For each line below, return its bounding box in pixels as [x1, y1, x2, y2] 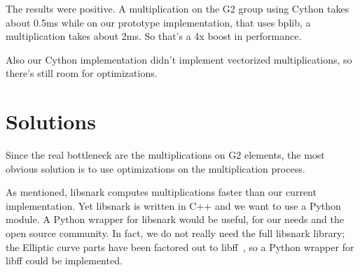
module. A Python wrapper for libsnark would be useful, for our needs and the [6, 212, 344, 227]
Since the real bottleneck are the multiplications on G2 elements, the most [6, 148, 325, 162]
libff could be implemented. [6, 253, 123, 268]
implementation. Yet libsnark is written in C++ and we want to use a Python [6, 198, 341, 213]
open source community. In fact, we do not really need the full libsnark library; [6, 226, 345, 241]
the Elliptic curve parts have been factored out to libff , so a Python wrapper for [6, 239, 354, 254]
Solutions [6, 107, 96, 136]
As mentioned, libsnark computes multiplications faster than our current [6, 185, 317, 199]
